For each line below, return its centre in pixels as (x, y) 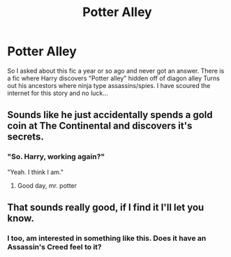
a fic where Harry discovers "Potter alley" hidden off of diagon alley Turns (113, 78)
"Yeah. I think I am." (36, 172)
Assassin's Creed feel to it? (55, 247)
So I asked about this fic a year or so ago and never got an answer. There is (116, 71)
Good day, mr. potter (47, 185)
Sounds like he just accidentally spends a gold (110, 115)
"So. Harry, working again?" (56, 156)
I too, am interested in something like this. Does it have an (107, 238)
